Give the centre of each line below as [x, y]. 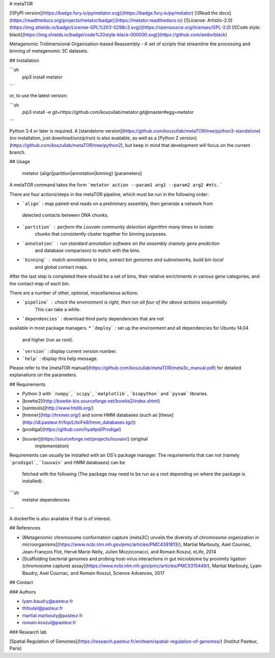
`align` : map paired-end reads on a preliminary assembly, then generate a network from [118, 204]
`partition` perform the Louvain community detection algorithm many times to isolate [118, 226]
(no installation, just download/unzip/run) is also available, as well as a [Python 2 [94, 138]
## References [25, 528]
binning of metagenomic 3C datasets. [49, 51]
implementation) [52, 446]
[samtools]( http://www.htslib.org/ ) [58, 408]
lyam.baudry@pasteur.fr [48, 601]
